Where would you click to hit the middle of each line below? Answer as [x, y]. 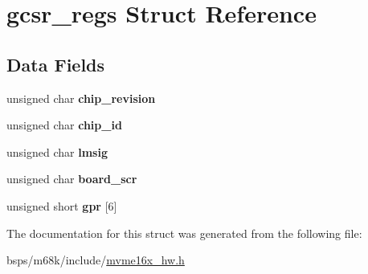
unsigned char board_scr [72, 179]
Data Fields [56, 64]
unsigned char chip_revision [81, 98]
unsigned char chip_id [64, 125]
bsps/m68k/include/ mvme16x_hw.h [96, 260]
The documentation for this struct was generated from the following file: [184, 233]
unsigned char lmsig [57, 151]
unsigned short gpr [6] [62, 205]
